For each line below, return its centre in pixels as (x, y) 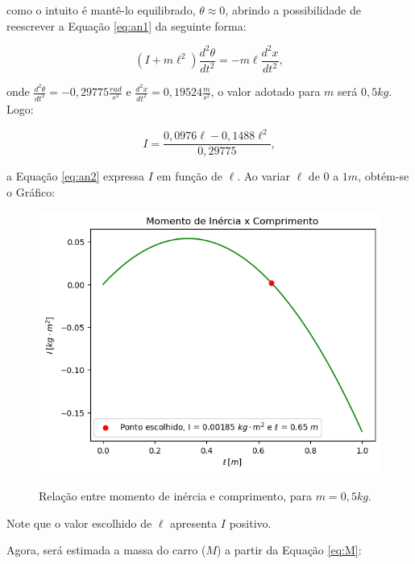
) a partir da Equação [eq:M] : (289, 550)
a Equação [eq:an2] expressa (76, 176)
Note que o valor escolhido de (79, 523)
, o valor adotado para (266, 91)
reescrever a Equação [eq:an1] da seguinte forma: (127, 25)
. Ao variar (264, 176)
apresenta (194, 523)
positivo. (250, 523)
